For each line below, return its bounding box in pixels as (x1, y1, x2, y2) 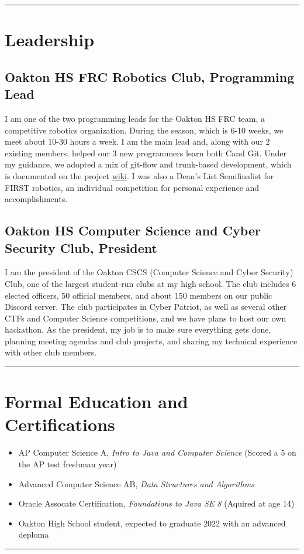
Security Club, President (5, 238, 157, 257)
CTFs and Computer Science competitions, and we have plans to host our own (5, 312, 286, 324)
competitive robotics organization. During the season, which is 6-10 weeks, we (5, 124, 284, 136)
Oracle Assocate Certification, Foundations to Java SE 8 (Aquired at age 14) (18, 497, 295, 509)
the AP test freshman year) (18, 457, 117, 470)
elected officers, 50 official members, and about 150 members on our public (5, 289, 272, 301)
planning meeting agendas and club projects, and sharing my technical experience (5, 334, 298, 347)
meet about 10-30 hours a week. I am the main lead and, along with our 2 (5, 135, 270, 148)
